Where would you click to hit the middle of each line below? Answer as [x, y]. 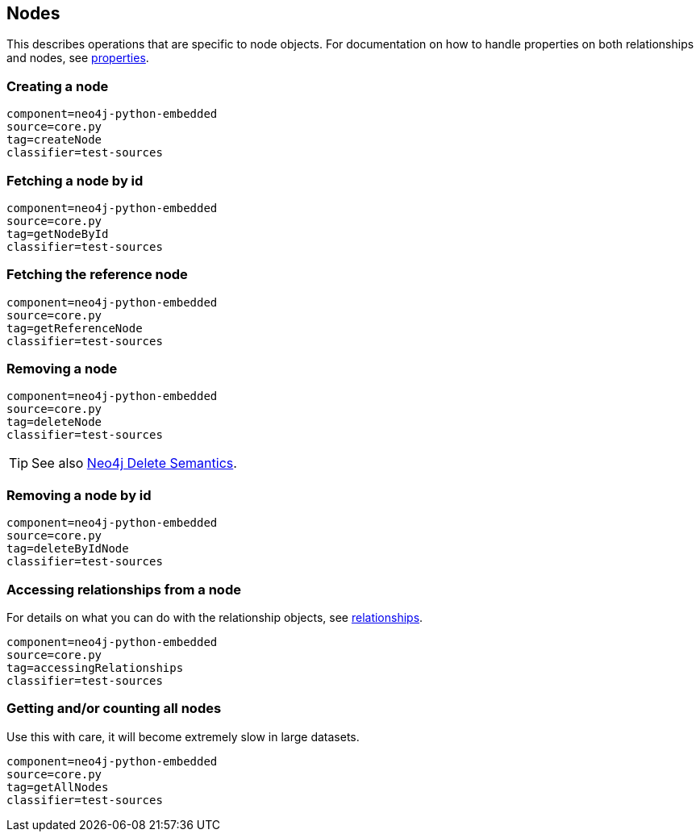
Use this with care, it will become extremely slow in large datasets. [183, 736]
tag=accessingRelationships [95, 667]
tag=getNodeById [58, 233]
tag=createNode [54, 140]
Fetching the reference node [97, 275]
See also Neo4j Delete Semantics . [134, 463]
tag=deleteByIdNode [68, 549]
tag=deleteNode [54, 422]
